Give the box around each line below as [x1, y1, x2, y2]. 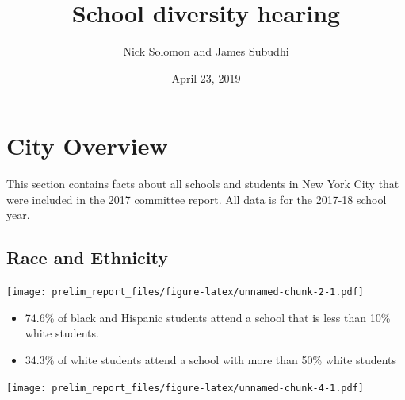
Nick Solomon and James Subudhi [123, 43, 289, 60]
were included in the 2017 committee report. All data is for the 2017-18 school [6, 190, 387, 207]
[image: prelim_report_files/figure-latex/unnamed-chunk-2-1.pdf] [6, 287, 365, 298]
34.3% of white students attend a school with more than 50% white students [25, 352, 397, 368]
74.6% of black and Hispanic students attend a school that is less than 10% [25, 309, 391, 325]
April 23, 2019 [171, 69, 241, 86]
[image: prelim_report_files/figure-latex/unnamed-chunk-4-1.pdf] [6, 382, 365, 394]
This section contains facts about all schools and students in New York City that [6, 175, 399, 192]
